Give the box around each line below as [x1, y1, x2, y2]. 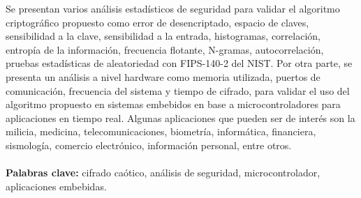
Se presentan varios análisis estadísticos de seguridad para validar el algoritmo [6, 1, 340, 15]
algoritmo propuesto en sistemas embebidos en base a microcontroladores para [6, 97, 341, 112]
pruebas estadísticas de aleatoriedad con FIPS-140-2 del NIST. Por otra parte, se [6, 56, 353, 70]
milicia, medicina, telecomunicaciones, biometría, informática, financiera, [6, 124, 316, 139]
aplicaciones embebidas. [6, 178, 107, 193]
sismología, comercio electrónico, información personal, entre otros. [6, 137, 292, 152]
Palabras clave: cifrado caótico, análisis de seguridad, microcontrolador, [6, 165, 321, 180]
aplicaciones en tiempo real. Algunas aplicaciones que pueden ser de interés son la [6, 110, 355, 125]
